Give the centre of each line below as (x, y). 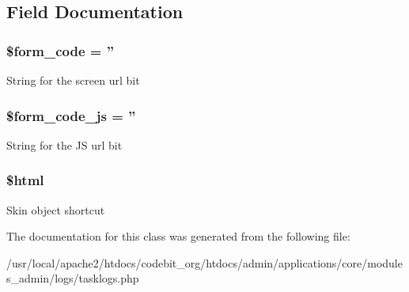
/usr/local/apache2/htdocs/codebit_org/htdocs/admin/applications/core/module (204, 262)
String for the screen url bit (73, 80)
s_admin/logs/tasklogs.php (73, 278)
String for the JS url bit (64, 144)
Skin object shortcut (56, 209)
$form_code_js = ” (71, 115)
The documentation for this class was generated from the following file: (178, 236)
